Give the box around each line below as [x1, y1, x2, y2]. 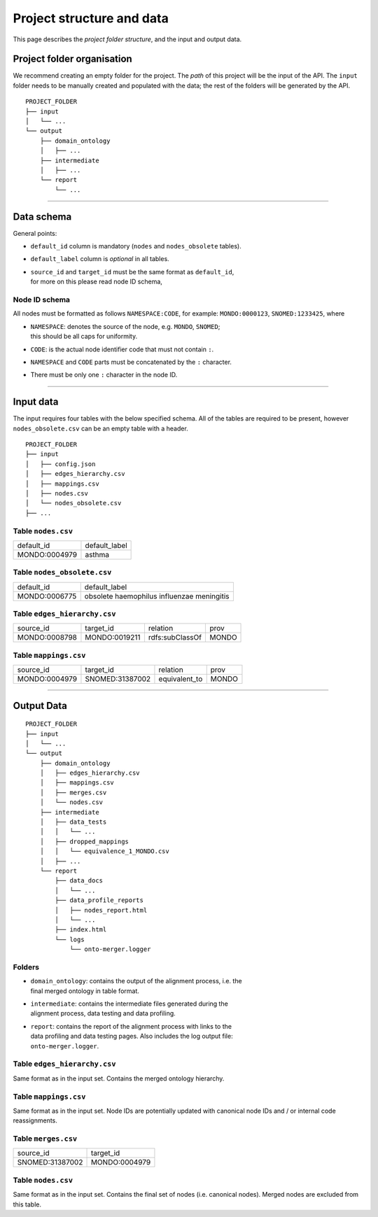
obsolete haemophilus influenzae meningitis [84, 591, 230, 601]
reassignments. [13, 1116, 57, 1125]
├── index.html [55, 926, 107, 934]
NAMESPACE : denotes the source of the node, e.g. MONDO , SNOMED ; [30, 322, 220, 330]
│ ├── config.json [25, 460, 96, 468]
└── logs [55, 935, 85, 943]
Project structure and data [13, 10, 169, 26]
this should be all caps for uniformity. [30, 332, 138, 341]
